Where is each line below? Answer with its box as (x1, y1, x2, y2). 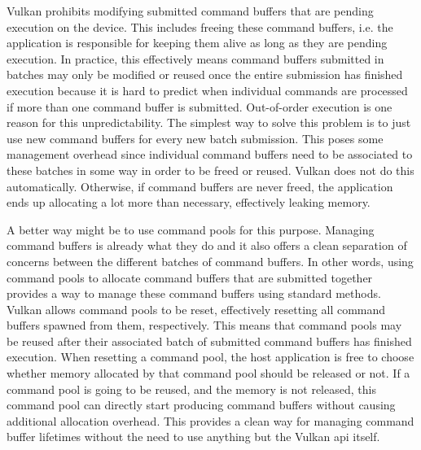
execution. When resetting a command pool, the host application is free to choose (7, 348, 414, 365)
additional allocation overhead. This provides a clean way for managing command (7, 412, 414, 429)
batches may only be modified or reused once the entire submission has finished (7, 66, 403, 83)
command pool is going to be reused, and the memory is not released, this (7, 380, 376, 397)
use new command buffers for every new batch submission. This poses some (7, 129, 384, 146)
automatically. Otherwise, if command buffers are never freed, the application (7, 177, 393, 194)
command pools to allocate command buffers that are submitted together (7, 269, 373, 286)
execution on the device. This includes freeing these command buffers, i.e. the (7, 18, 393, 35)
